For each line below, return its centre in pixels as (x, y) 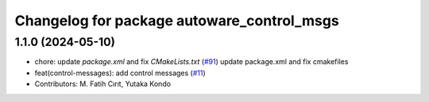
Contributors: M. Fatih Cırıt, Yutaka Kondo (102, 84)
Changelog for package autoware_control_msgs (177, 21)
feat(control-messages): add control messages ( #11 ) (120, 73)
